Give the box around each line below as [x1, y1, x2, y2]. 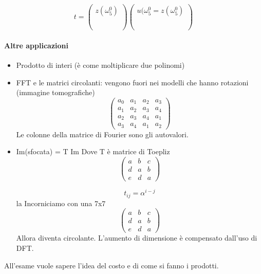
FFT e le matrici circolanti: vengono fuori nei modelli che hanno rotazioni [16, 77, 249, 87]
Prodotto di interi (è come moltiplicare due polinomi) [16, 60, 185, 70]
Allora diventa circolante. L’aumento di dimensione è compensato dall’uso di [16, 232, 257, 243]
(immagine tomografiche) [16, 87, 95, 98]
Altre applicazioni [4, 40, 68, 50]
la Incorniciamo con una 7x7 [16, 197, 106, 208]
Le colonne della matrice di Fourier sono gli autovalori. [16, 129, 189, 139]
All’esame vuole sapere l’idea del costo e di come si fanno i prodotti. [4, 260, 219, 270]
